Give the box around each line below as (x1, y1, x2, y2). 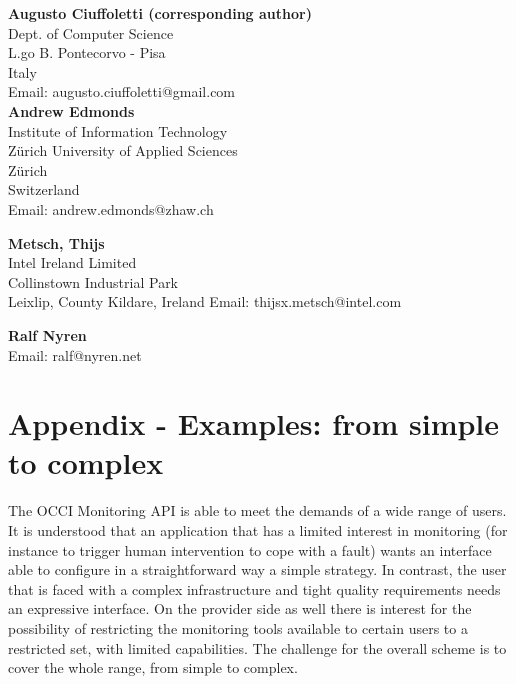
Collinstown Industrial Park (8, 271, 179, 292)
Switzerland (8, 179, 80, 200)
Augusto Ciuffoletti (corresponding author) (8, 3, 312, 23)
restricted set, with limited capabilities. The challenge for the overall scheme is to (8, 637, 507, 658)
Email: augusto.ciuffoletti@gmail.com (8, 81, 236, 102)
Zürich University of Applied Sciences (8, 140, 238, 161)
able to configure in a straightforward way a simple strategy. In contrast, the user (8, 559, 507, 580)
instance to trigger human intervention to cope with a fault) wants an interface (8, 539, 492, 560)
